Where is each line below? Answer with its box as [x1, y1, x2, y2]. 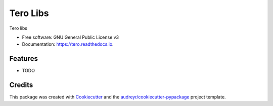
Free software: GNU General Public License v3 [22, 34, 119, 40]
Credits [9, 81, 33, 89]
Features [9, 54, 38, 63]
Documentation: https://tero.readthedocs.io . [22, 41, 114, 47]
